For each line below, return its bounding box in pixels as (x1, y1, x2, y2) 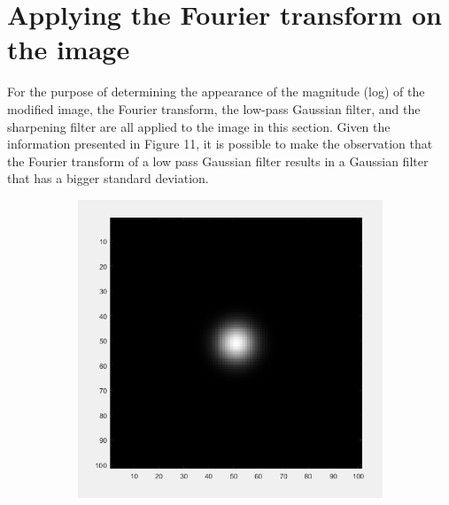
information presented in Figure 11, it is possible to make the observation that (7, 134, 433, 153)
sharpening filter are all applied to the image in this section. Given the (7, 117, 391, 135)
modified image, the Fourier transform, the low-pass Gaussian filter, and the (7, 99, 421, 118)
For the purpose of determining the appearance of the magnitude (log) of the (7, 82, 425, 101)
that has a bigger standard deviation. (7, 169, 209, 187)
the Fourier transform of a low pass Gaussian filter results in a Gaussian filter (7, 151, 429, 170)
